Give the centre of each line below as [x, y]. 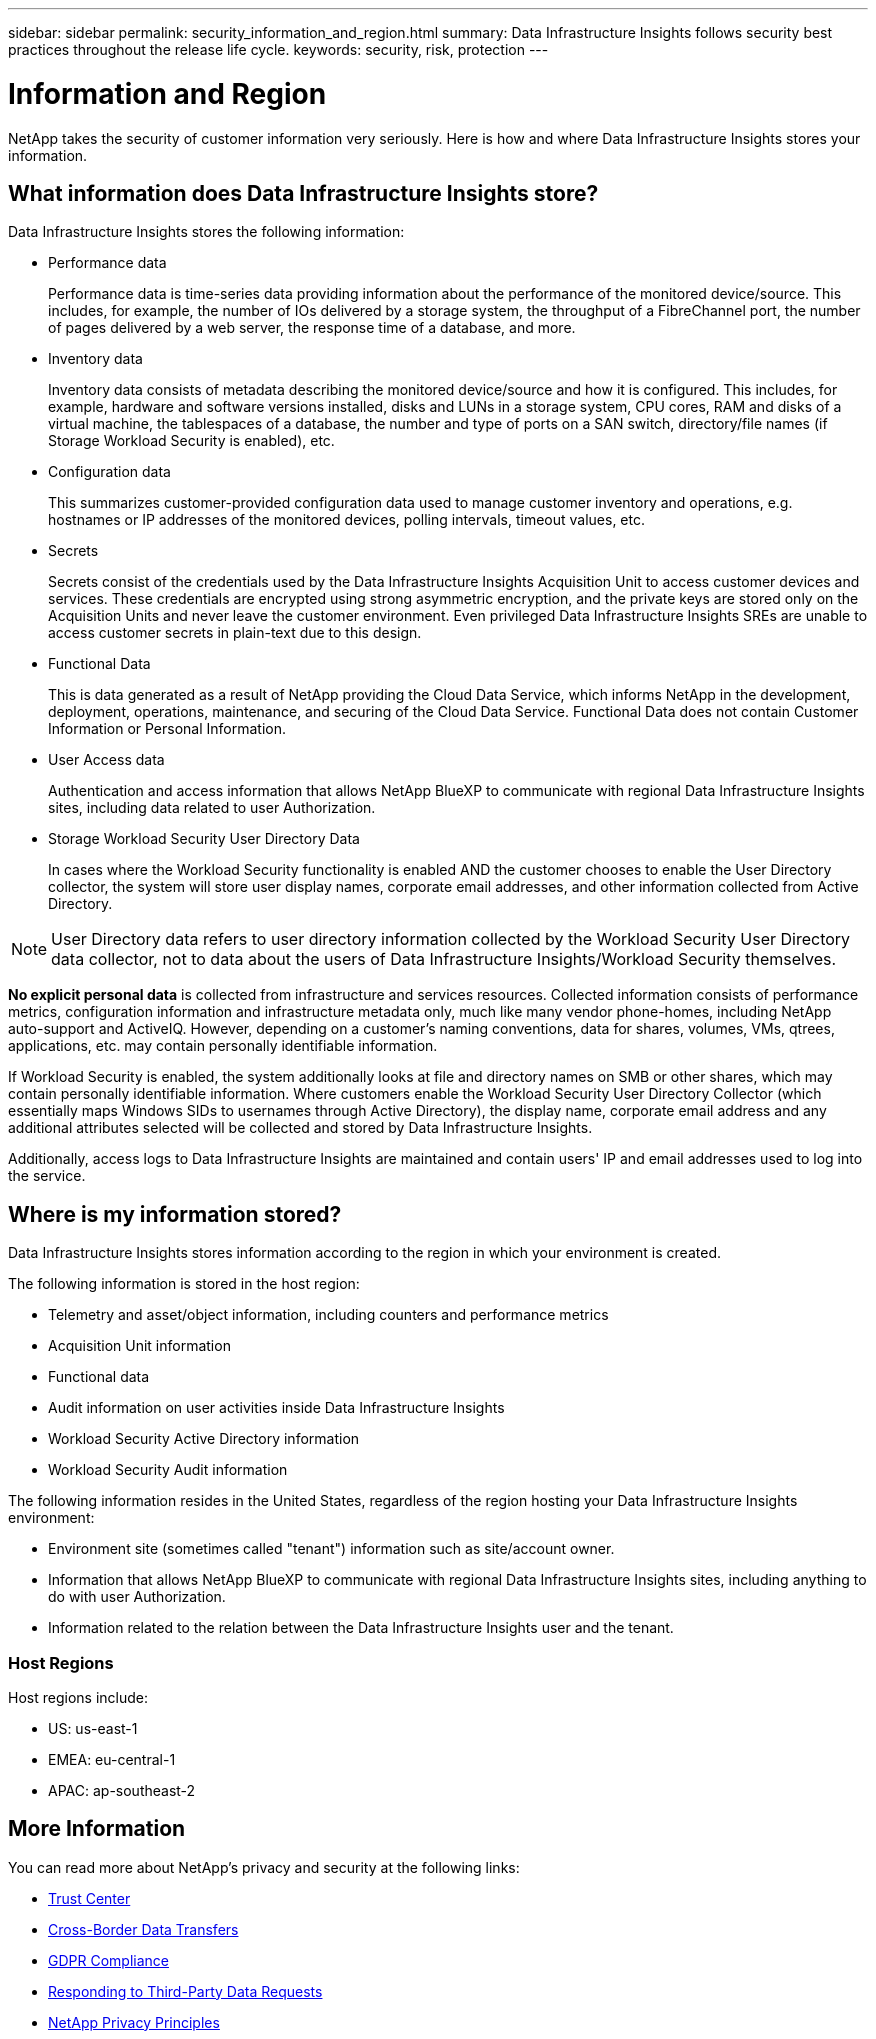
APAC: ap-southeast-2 [122, 1790]
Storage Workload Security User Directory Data [204, 839]
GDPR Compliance [108, 1960]
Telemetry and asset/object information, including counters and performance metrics [328, 1315]
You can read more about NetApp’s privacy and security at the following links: [264, 1867]
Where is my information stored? [175, 1214]
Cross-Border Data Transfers [143, 1929]
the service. [47, 1176]
